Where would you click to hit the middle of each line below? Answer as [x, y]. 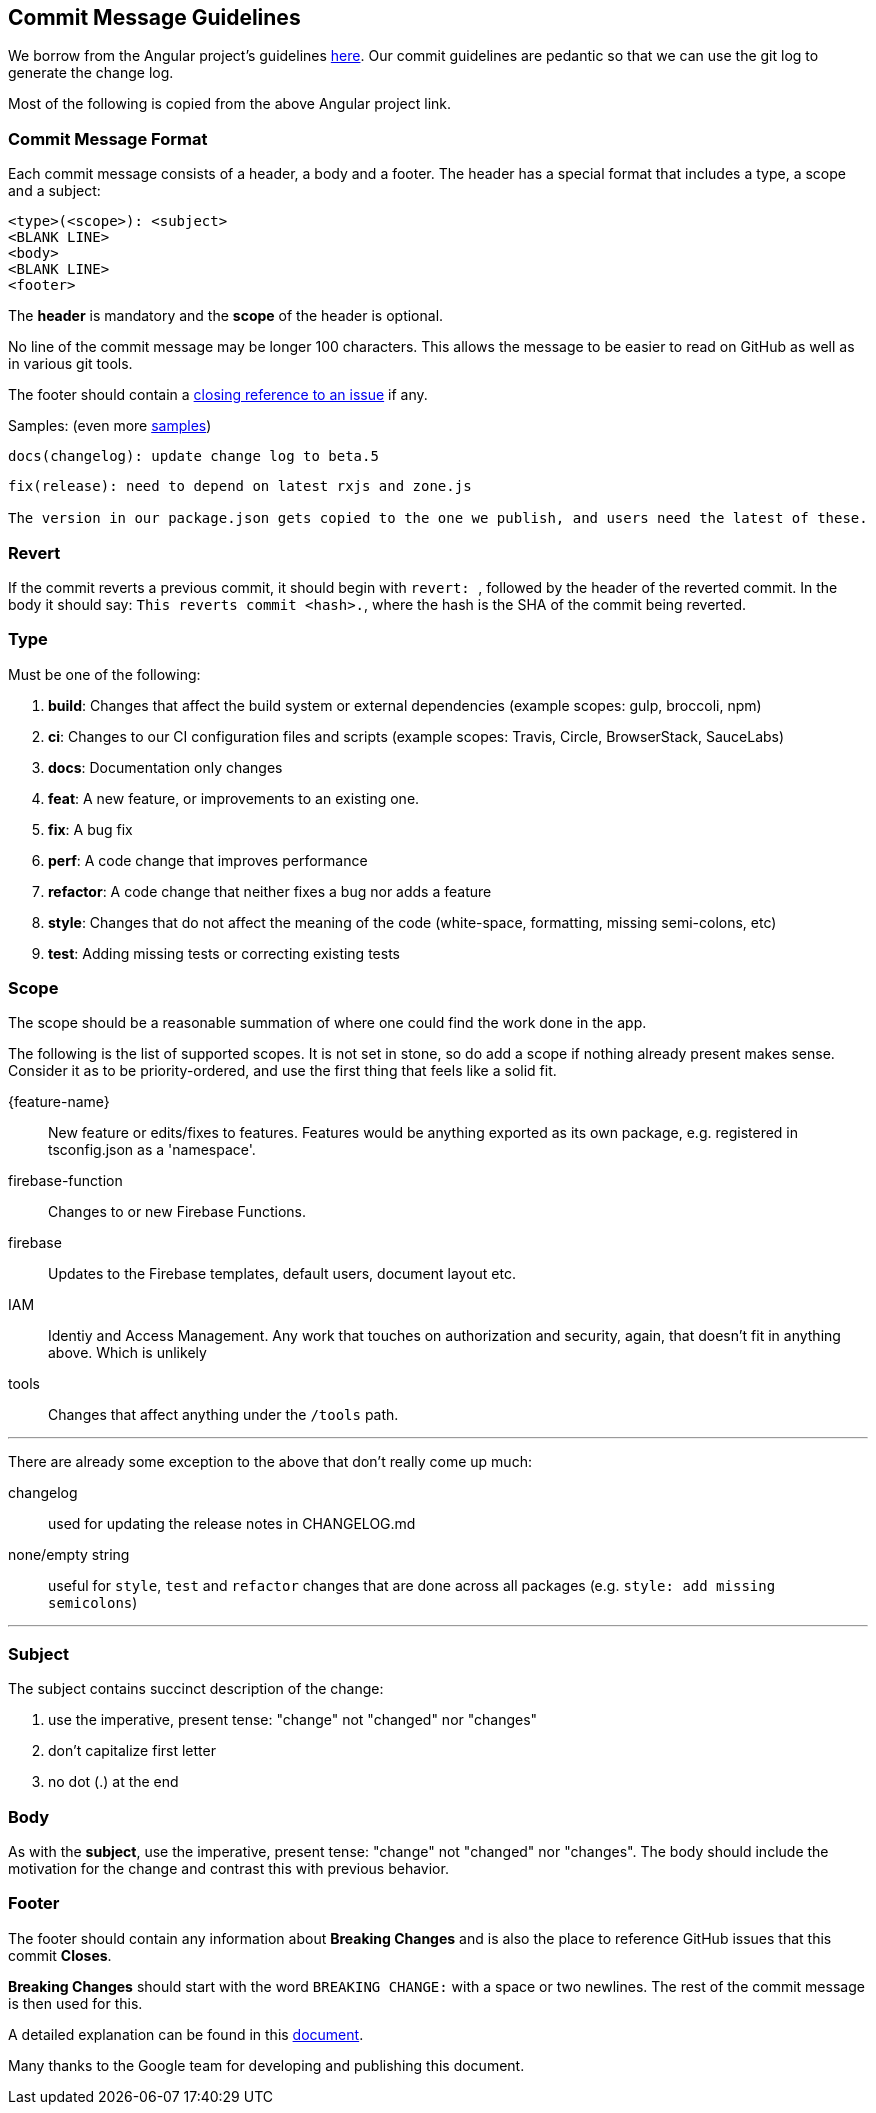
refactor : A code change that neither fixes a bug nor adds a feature [270, 891]
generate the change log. [91, 73]
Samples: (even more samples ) [110, 426]
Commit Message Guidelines [154, 17]
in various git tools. [70, 364]
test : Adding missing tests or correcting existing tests [224, 953]
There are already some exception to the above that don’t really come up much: [270, 1462]
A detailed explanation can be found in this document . [186, 2034]
